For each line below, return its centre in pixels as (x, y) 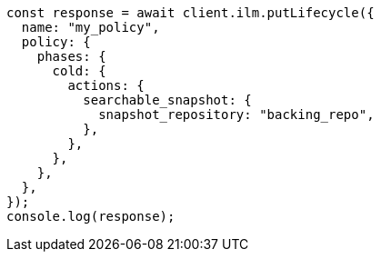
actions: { (106, 85)
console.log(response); (91, 216)
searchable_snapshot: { (167, 100)
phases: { (71, 56)
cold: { (79, 71)
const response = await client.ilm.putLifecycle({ (190, 13)
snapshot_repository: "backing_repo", (236, 115)
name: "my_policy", (90, 27)
